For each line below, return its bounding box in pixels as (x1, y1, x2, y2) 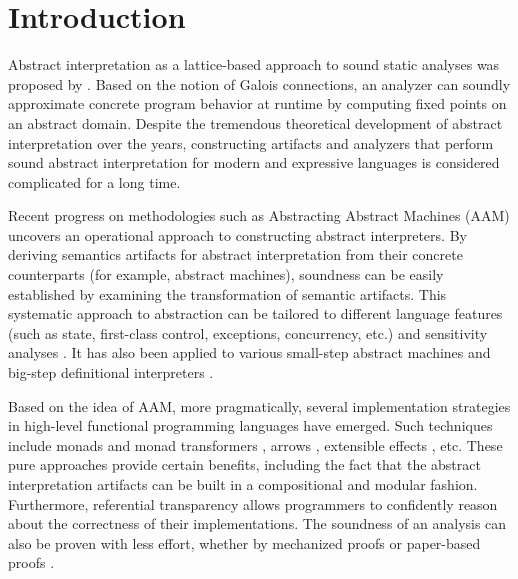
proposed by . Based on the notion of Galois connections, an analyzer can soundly (8, 73, 511, 94)
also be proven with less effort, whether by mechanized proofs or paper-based (8, 532, 481, 553)
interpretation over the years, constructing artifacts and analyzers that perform (8, 132, 494, 153)
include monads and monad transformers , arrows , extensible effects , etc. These (8, 434, 503, 455)
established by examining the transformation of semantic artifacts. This (8, 283, 447, 304)
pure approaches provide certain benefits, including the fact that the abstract (8, 454, 481, 475)
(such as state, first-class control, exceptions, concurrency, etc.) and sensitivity (8, 322, 488, 343)
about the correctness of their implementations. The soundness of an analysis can (8, 513, 507, 534)
